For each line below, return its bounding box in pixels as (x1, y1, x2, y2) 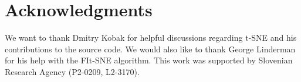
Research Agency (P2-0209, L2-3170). (5, 65, 140, 77)
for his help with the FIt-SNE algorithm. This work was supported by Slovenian (5, 54, 293, 66)
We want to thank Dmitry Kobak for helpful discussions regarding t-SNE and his (5, 31, 297, 44)
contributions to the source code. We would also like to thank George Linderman (5, 42, 296, 55)
